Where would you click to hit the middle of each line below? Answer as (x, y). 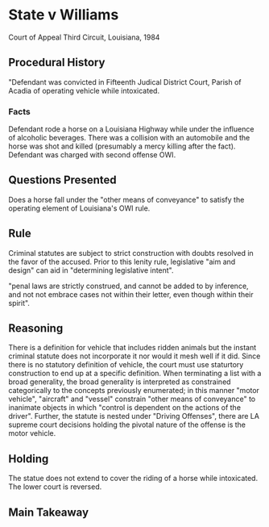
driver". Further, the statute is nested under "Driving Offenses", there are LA (134, 416)
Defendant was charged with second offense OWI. (92, 155)
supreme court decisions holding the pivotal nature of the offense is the (127, 425)
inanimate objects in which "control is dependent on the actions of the (125, 408)
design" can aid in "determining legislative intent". (91, 270)
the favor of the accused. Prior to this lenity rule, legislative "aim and (122, 261)
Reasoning (36, 328)
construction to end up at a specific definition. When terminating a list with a (135, 374)
